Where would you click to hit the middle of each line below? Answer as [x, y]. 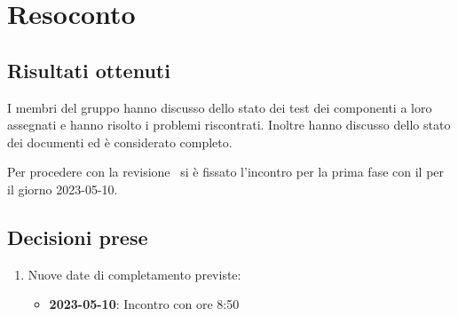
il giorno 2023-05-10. [63, 189]
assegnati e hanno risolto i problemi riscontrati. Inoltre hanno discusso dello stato [229, 125]
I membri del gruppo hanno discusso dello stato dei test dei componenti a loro [220, 107]
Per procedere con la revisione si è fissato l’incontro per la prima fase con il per [226, 172]
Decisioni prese [78, 237]
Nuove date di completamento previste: [134, 274]
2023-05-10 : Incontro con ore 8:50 [144, 304]
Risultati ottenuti [89, 70]
